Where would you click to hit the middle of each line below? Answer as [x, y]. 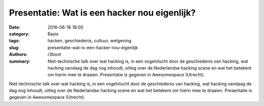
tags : [14, 41]
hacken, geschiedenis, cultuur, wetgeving [89, 41]
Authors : [18, 54]
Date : [15, 27]
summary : [20, 61]
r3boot [54, 54]
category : [19, 34]
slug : [14, 47]
